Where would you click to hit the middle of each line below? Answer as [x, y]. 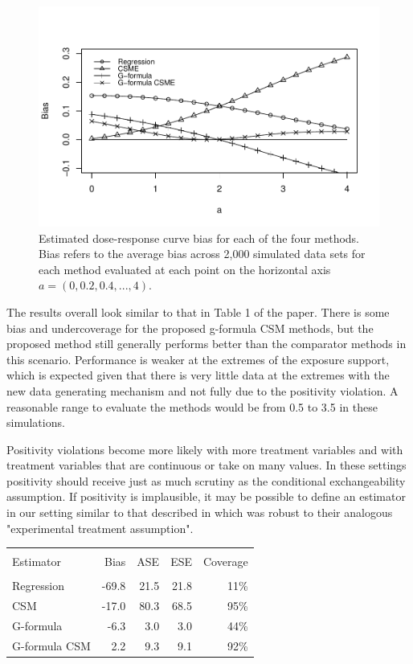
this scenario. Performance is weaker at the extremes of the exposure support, [198, 359]
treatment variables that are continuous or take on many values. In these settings [206, 465]
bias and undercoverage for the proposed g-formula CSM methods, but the [190, 328]
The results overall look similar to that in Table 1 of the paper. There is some [198, 312]
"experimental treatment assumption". [100, 528]
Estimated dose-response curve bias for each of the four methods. [199, 238]
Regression [38, 586]
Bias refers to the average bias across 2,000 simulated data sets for [202, 254]
